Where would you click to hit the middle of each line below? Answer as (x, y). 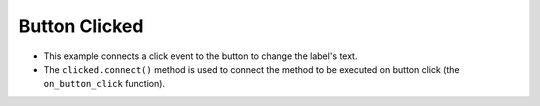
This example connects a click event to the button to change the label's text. (200, 56)
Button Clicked (81, 26)
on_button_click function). (104, 84)
